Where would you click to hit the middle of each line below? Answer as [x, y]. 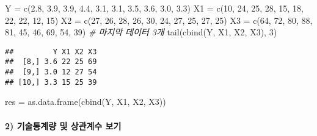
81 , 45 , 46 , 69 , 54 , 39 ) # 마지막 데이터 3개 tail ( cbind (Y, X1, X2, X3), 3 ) [141, 32]
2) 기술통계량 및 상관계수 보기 [63, 125]
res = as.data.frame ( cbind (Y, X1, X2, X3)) [86, 102]
